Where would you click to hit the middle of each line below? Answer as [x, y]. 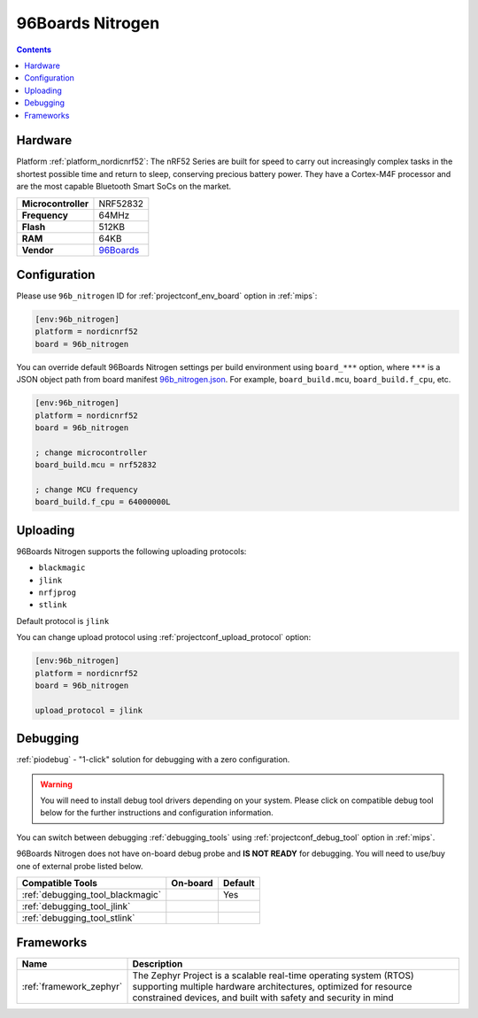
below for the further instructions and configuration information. [157, 813]
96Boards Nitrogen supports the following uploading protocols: [131, 551]
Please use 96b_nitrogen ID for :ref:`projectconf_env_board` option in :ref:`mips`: [167, 296]
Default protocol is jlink [63, 621]
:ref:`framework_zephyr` [72, 987]
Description [158, 964]
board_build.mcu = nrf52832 [96, 465]
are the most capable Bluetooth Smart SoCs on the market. [124, 187]
